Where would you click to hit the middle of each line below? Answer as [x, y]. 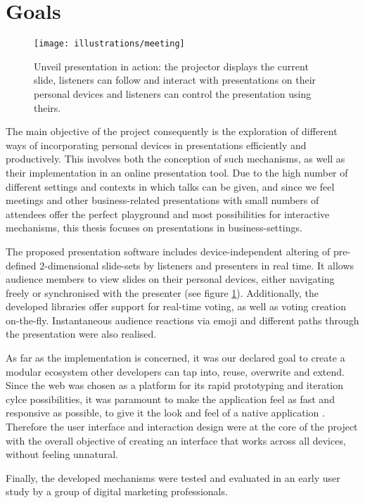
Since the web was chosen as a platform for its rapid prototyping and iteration [175, 385]
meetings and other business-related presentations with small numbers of [162, 200]
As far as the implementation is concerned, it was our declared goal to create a [175, 358]
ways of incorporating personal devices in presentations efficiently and [156, 145]
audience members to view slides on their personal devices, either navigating [170, 279]
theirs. [47, 107]
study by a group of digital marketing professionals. [117, 491]
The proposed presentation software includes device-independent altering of [168, 251]
